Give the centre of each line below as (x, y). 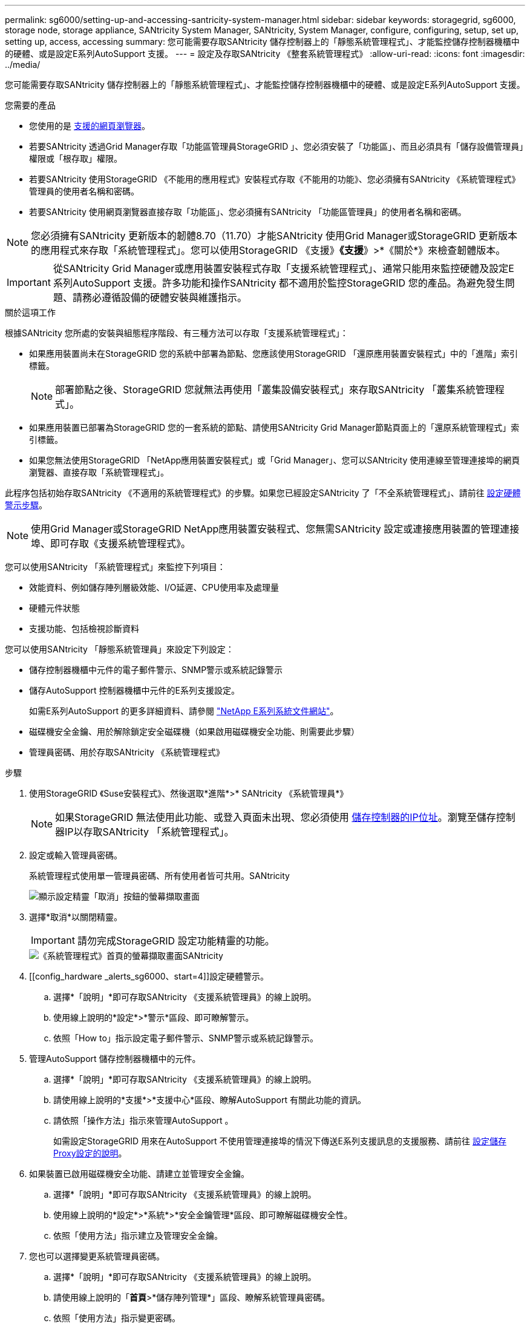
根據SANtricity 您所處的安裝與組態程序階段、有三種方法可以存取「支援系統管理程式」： (177, 333)
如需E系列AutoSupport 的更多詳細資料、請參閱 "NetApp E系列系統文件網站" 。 (184, 711)
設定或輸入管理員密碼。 (76, 855)
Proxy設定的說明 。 (90, 1153)
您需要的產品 (30, 105)
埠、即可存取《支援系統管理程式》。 (111, 543)
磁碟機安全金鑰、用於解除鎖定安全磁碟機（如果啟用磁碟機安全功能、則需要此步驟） (194, 731)
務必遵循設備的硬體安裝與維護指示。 (164, 297)
